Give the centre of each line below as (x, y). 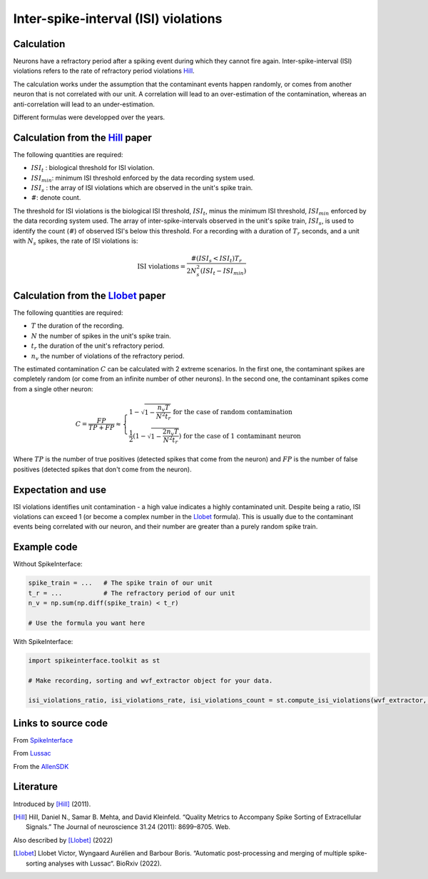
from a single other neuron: (53, 388)
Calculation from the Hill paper (83, 137)
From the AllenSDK (41, 766)
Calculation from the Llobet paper (90, 296)
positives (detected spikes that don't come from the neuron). (102, 469)
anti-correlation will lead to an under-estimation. (84, 104)
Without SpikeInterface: (48, 564)
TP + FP (101, 428)
